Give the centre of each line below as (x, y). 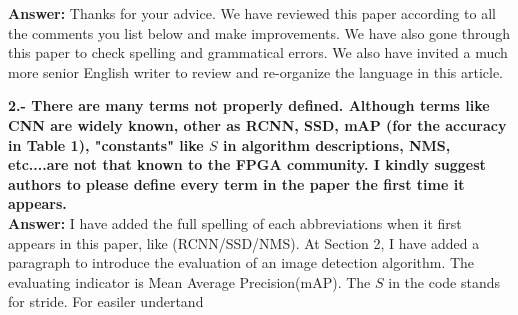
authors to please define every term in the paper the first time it (236, 183)
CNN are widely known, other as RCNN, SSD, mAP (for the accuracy (257, 124)
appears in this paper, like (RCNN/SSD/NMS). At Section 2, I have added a (244, 242)
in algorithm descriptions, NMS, (336, 144)
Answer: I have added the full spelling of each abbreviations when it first (235, 222)
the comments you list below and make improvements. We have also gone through (259, 32)
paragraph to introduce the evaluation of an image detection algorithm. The (241, 262)
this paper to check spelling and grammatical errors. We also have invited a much (258, 52)
